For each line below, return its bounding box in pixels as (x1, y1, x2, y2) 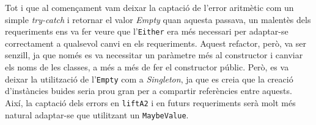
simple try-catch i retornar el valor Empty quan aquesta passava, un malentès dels (5, 13, 311, 25)
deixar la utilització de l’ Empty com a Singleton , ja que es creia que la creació (5, 72, 293, 85)
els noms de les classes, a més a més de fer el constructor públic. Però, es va (5, 61, 289, 73)
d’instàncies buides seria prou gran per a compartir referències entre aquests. (5, 84, 292, 97)
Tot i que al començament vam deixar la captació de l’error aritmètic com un (5, 1, 294, 13)
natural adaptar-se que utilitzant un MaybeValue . (5, 108, 189, 121)
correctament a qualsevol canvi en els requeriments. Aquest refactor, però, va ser (5, 36, 306, 49)
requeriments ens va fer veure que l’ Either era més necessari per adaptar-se (5, 25, 288, 38)
